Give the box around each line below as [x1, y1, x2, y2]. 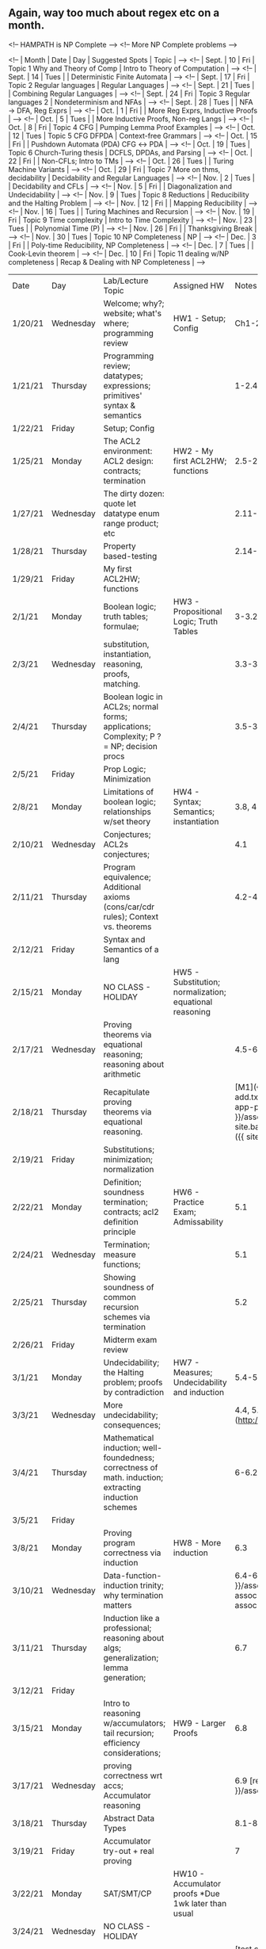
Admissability [173, 1216, 224, 1227]
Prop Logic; [103, 763, 146, 774]
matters [103, 1599, 132, 1611]
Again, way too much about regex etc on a [8, 6, 220, 20]
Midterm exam [103, 1334, 158, 1345]
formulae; [103, 621, 139, 632]
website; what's [103, 308, 162, 319]
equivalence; [103, 871, 152, 882]
